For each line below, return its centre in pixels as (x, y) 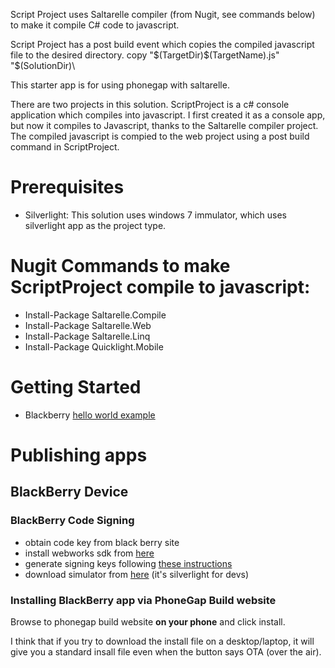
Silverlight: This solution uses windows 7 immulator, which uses (155, 215)
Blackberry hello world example (90, 415)
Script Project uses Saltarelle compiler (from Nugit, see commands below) (163, 14)
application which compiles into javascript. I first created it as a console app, (168, 115)
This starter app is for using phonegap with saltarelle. (120, 85)
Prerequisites (67, 187)
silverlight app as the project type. (95, 225)
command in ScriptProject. (65, 147)
